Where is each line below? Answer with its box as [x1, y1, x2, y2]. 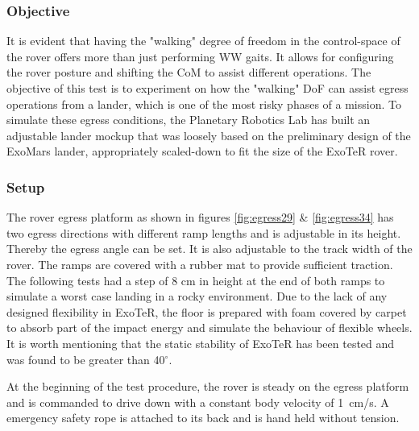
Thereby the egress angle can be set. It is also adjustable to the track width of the [6, 240, 413, 257]
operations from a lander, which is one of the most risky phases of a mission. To [6, 95, 401, 112]
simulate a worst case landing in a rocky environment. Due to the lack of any [6, 288, 388, 305]
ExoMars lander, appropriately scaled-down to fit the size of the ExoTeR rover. [6, 143, 398, 160]
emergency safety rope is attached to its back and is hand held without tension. [6, 409, 400, 426]
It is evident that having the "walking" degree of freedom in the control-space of [6, 32, 400, 49]
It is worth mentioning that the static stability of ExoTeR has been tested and [6, 334, 395, 351]
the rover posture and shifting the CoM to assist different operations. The [6, 64, 371, 81]
